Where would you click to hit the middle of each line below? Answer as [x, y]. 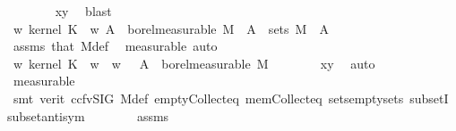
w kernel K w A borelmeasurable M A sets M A [171, 28]
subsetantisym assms [88, 115]
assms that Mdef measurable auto [115, 46]
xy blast [83, 11]
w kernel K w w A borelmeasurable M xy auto [194, 63]
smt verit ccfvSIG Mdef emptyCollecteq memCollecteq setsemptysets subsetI [231, 98]
